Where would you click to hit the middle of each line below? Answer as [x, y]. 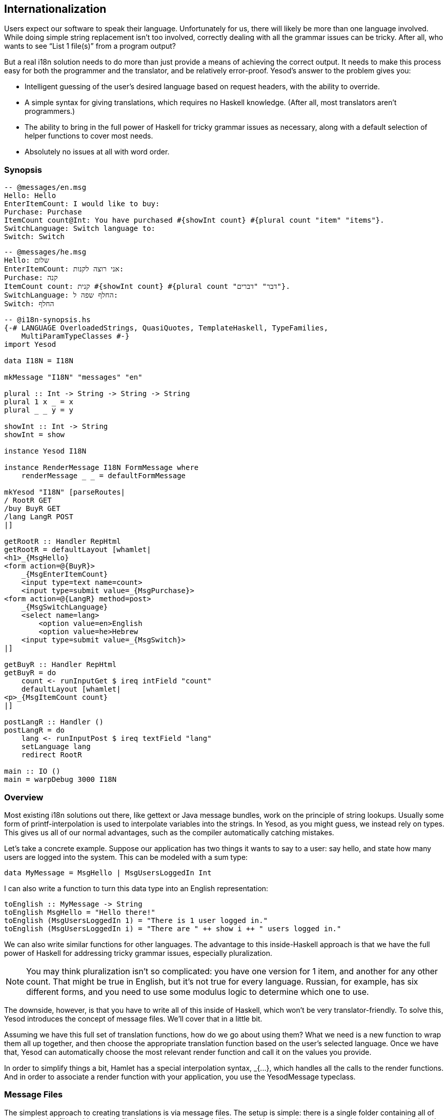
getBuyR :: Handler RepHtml [60, 665]
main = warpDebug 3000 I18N [60, 780]
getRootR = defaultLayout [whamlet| [78, 550]
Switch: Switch [35, 237]
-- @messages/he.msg [45, 252]
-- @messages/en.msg [45, 188]
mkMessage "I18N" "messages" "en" [73, 377]
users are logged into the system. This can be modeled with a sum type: [126, 857]
